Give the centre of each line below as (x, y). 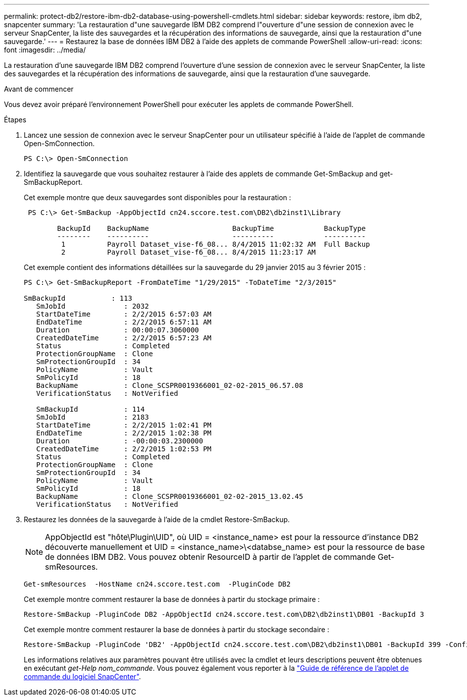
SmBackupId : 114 (91, 409)
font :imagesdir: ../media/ (45, 50)
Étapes (15, 120)
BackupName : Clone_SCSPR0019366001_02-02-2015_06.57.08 (170, 385)
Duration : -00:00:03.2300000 (120, 441)
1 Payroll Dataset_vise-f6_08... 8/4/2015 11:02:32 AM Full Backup (215, 244)
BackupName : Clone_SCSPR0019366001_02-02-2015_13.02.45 (170, 496)
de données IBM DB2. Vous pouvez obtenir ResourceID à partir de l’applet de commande (210, 557)
